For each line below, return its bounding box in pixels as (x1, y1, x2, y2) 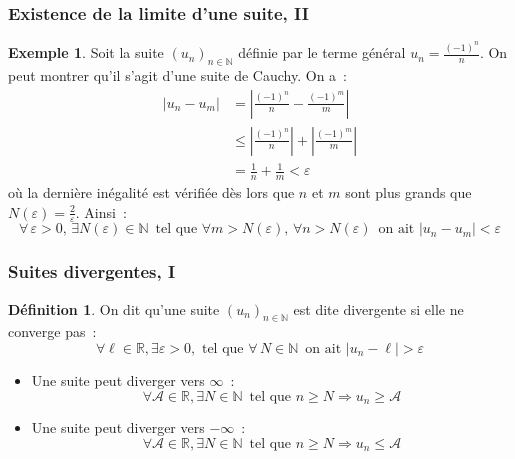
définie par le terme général (238, 42, 406, 63)
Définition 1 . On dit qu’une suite (8, 298, 220, 319)
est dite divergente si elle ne (293, 298, 464, 319)
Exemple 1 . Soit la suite (8, 42, 164, 63)
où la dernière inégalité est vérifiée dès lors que (8, 181, 295, 202)
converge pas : (8, 321, 97, 342)
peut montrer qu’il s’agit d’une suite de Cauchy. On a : (8, 64, 347, 85)
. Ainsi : (75, 201, 127, 222)
